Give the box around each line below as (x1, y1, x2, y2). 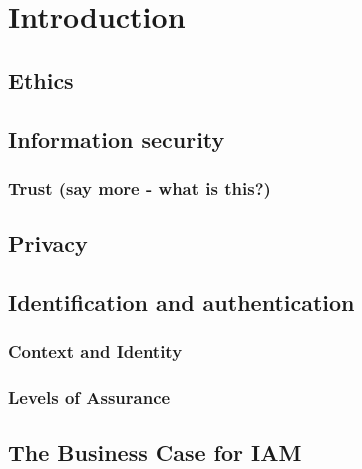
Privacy (8, 228, 88, 259)
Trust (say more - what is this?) (8, 175, 271, 200)
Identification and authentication (8, 286, 355, 317)
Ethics (8, 64, 74, 95)
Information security (8, 123, 225, 154)
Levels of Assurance (8, 385, 171, 410)
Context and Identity (8, 339, 183, 364)
